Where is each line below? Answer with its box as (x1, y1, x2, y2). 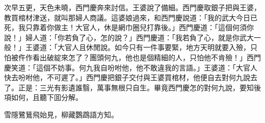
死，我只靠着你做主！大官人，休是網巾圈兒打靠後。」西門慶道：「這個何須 (4, 22, 247, 33)
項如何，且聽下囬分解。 (4, 92, 83, 103)
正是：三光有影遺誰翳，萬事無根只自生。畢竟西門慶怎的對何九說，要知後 (18, 82, 261, 92)
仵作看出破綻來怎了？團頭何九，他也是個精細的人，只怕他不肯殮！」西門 (18, 52, 261, 62)
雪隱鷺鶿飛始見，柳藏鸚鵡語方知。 (4, 109, 118, 119)
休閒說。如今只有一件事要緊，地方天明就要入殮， (86, 42, 250, 53)
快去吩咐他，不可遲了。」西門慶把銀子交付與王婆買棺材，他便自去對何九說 (4, 72, 250, 83)
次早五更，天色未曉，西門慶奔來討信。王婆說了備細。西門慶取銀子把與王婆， (4, 2, 261, 12)
